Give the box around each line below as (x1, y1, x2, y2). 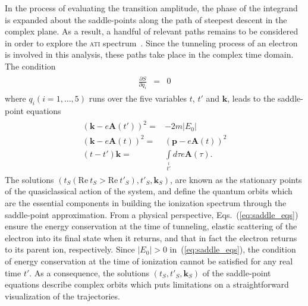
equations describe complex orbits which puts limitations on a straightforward (5, 278, 289, 291)
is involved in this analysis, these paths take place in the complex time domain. (5, 48, 294, 61)
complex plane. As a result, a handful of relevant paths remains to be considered (5, 25, 298, 37)
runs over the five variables (89, 92, 187, 105)
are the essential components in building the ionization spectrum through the (5, 197, 287, 209)
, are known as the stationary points (170, 173, 302, 185)
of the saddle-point (202, 266, 271, 279)
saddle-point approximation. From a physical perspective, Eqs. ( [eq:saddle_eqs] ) (5, 208, 298, 220)
